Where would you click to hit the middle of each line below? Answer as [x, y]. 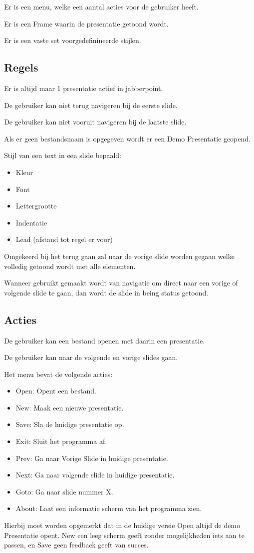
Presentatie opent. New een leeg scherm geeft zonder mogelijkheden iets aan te [124, 535]
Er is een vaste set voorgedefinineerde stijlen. [73, 40]
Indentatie [31, 222]
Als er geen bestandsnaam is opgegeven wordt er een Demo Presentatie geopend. [127, 138]
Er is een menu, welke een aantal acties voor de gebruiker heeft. [101, 6]
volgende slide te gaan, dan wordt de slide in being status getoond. [106, 292]
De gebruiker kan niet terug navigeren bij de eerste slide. [91, 105]
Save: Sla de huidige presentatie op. [70, 424]
